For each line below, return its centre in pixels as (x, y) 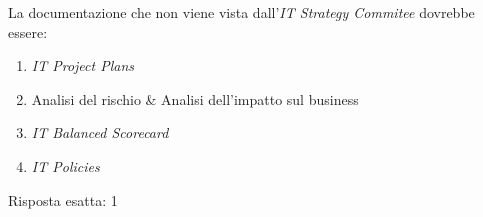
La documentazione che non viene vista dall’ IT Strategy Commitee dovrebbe (241, 12)
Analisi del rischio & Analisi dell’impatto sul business (195, 98)
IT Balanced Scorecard (100, 132)
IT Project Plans (83, 65)
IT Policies (65, 165)
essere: (28, 31)
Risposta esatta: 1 (63, 199)
